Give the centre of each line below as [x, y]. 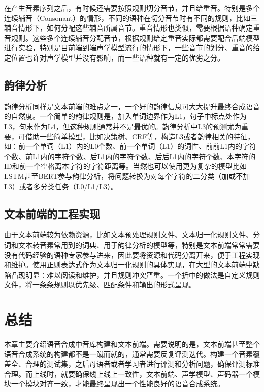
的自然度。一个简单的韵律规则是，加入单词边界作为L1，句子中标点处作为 [125, 116]
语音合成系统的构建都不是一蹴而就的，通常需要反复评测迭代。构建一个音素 [128, 354]
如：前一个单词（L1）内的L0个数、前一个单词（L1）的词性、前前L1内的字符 [130, 146]
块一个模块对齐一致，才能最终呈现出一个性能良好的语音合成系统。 [114, 384]
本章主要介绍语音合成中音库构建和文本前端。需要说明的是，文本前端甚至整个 [132, 344]
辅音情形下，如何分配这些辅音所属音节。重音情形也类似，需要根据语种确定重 [132, 28]
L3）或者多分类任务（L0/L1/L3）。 [61, 186]
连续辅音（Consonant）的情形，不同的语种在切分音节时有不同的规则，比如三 [131, 18]
